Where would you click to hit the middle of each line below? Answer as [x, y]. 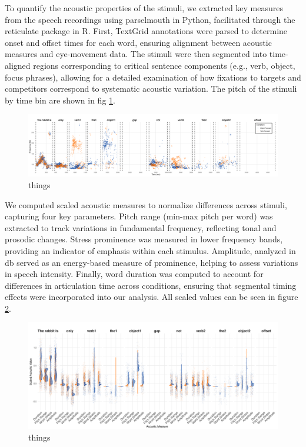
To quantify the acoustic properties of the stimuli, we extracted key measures [144, 8]
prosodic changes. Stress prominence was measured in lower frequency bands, [144, 239]
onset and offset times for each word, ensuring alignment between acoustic [138, 42]
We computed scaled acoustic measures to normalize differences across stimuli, [146, 204]
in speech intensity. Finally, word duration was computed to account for [134, 274]
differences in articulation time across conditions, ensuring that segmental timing [151, 285]
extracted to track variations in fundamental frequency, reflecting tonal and [141, 227]
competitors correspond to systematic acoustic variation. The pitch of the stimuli [151, 89]
